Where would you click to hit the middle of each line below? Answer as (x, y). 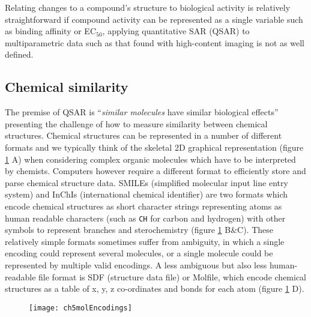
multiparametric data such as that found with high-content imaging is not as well (155, 42)
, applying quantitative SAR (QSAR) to (176, 31)
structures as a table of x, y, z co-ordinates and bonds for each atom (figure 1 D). (155, 288)
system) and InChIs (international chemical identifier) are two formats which (146, 194)
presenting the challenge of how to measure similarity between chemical (136, 123)
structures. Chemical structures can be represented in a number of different (143, 135)
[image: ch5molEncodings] (80, 308)
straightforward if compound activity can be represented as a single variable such (154, 19)
